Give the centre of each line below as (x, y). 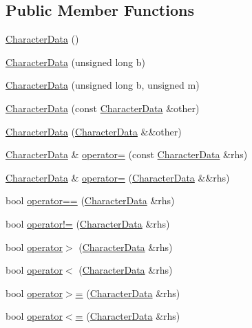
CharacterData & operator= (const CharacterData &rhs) (127, 154)
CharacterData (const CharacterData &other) (103, 108)
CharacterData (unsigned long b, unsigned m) (103, 85)
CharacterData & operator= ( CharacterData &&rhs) (118, 177)
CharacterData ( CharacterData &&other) (94, 131)
